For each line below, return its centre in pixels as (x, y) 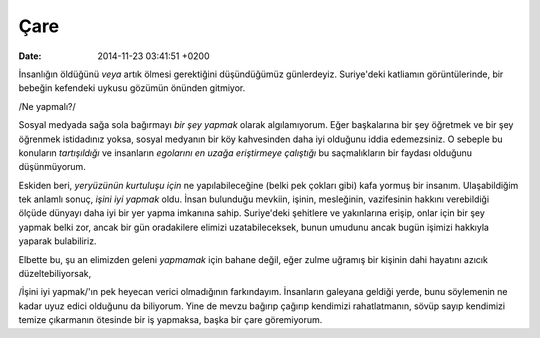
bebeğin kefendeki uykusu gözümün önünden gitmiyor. (132, 88)
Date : (30, 56)
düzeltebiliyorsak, (55, 274)
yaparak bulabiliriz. (57, 241)
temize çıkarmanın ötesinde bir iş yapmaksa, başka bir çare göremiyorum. (170, 320)
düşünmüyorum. (52, 167)
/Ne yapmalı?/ (47, 106)
